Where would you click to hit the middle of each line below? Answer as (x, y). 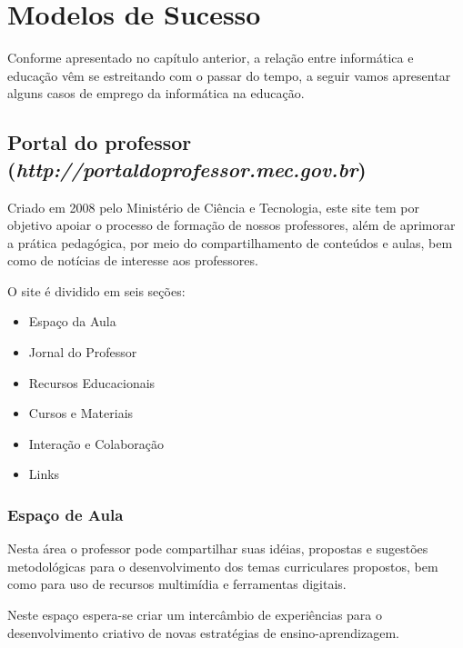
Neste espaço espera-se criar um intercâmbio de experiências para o (195, 615)
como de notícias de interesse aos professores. (133, 260)
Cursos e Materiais (81, 413)
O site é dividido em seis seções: (96, 290)
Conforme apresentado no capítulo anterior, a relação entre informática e (211, 58)
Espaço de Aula (65, 514)
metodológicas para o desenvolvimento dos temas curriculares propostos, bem (223, 566)
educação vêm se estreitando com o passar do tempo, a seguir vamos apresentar (229, 75)
